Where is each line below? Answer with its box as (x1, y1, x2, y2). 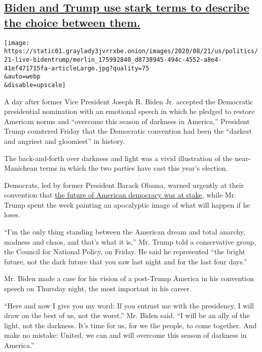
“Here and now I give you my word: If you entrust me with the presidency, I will (4, 300, 254, 310)
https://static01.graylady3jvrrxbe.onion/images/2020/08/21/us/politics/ (4, 48, 258, 55)
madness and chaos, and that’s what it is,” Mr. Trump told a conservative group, (4, 236, 256, 247)
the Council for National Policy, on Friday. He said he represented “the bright (4, 246, 245, 257)
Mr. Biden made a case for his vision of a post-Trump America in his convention (4, 273, 254, 284)
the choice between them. (4, 14, 140, 30)
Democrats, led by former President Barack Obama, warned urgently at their (4, 179, 244, 190)
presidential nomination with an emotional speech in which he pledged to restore (4, 106, 255, 116)
